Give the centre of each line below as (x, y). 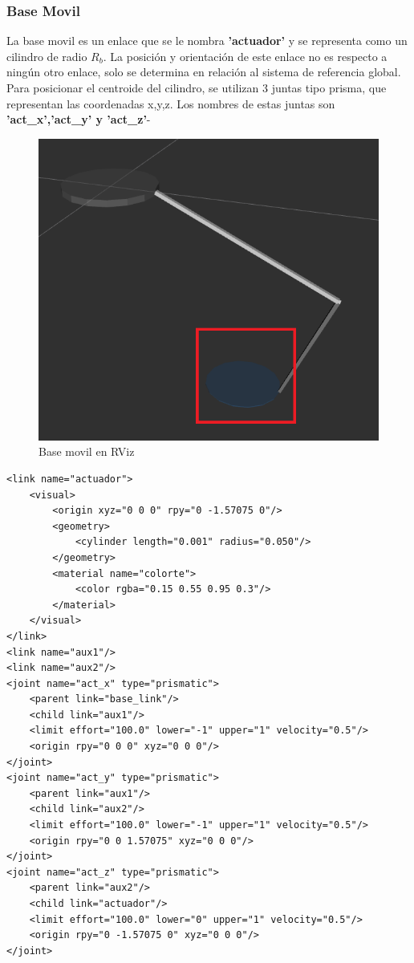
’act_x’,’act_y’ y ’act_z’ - (79, 119)
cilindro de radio (47, 56)
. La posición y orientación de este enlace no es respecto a (245, 56)
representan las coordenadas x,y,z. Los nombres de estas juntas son (171, 103)
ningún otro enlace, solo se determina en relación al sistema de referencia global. (204, 72)
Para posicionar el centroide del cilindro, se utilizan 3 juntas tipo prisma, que (197, 87)
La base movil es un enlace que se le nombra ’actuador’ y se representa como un (207, 41)
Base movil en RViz (87, 451)
